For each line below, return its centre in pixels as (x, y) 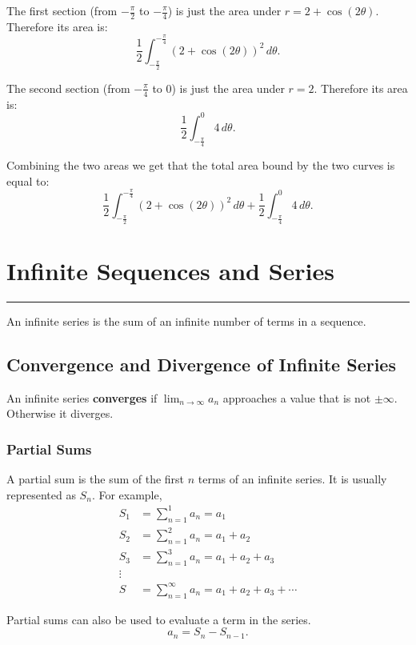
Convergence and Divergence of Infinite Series (201, 364)
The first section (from (62, 10)
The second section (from (68, 88)
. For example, (127, 494)
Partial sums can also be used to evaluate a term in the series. (159, 619)
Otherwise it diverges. (60, 413)
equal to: (28, 180)
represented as (41, 494)
